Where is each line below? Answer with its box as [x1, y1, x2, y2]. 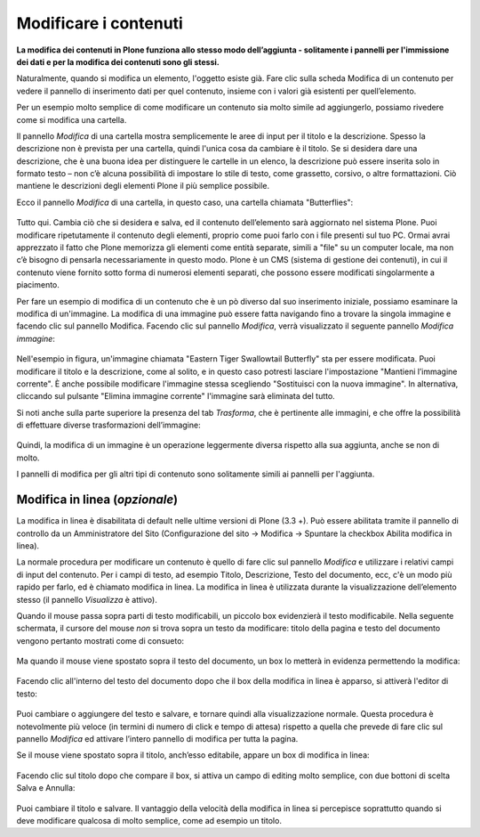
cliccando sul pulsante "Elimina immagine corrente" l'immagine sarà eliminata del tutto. [16, 391, 335, 402]
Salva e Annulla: [16, 783, 76, 793]
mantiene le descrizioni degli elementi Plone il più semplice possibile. [16, 181, 270, 191]
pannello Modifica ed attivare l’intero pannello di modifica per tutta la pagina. [16, 734, 299, 744]
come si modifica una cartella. [16, 114, 127, 125]
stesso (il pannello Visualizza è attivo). [16, 594, 157, 605]
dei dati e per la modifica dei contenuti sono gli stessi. [16, 56, 220, 67]
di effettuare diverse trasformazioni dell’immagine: [16, 419, 201, 431]
